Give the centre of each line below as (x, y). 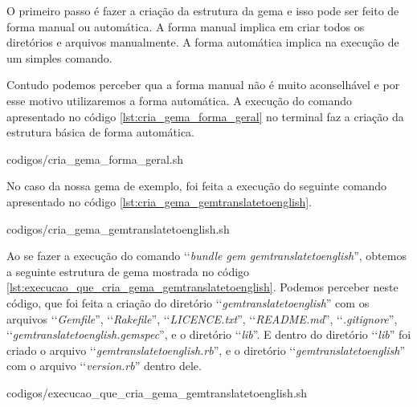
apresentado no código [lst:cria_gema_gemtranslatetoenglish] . (159, 201)
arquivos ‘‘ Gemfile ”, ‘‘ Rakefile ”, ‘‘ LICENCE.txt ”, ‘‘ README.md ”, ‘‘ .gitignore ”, (202, 318)
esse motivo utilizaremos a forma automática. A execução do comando (179, 100)
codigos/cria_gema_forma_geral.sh (95, 159)
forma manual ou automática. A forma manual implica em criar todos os (186, 26)
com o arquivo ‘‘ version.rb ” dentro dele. (104, 366)
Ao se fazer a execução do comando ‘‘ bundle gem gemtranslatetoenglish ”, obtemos (206, 256)
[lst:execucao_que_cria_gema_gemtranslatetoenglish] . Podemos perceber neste (202, 287)
